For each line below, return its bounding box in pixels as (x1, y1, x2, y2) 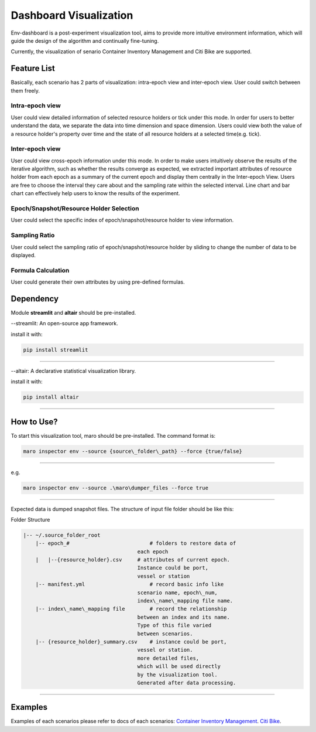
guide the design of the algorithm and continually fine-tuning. (11, 37, 159, 44)
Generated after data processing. (137, 679, 236, 686)
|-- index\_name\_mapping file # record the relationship (35, 605, 227, 612)
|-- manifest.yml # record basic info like (35, 581, 224, 588)
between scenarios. (137, 630, 193, 637)
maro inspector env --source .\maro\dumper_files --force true (23, 484, 209, 491)
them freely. (11, 87, 40, 94)
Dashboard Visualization (11, 9, 133, 22)
